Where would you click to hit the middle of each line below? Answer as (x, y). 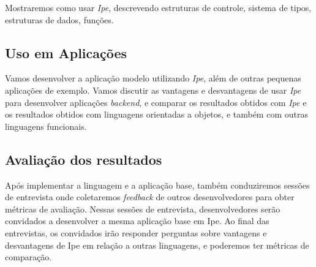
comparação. (28, 257)
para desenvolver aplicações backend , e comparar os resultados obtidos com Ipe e (156, 102)
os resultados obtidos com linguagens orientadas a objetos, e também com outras (156, 114)
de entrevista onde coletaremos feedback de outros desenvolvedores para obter (150, 197)
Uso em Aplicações (66, 52)
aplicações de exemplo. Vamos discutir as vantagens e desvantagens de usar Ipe (153, 90)
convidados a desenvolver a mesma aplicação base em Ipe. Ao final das (137, 221)
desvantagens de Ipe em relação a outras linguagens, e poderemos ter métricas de (157, 245)
